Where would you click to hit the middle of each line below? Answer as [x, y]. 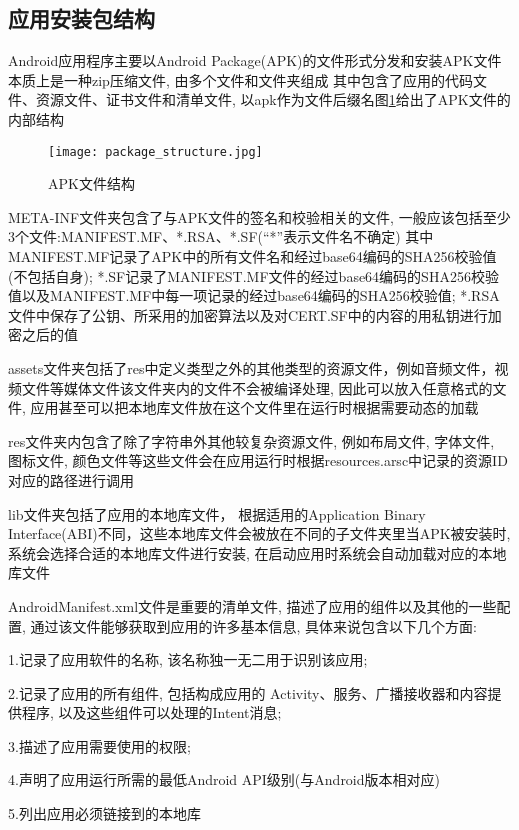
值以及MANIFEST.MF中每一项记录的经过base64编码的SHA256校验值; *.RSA [254, 295]
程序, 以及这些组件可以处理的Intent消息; [151, 712]
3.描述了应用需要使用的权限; [99, 745]
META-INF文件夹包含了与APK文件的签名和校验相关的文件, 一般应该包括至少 [259, 216]
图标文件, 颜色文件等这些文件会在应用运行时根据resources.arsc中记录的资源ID [258, 460]
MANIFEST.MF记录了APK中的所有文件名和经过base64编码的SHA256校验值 [252, 256]
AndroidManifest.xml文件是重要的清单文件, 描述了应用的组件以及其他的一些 [252, 605]
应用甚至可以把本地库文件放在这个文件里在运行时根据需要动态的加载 [254, 407]
